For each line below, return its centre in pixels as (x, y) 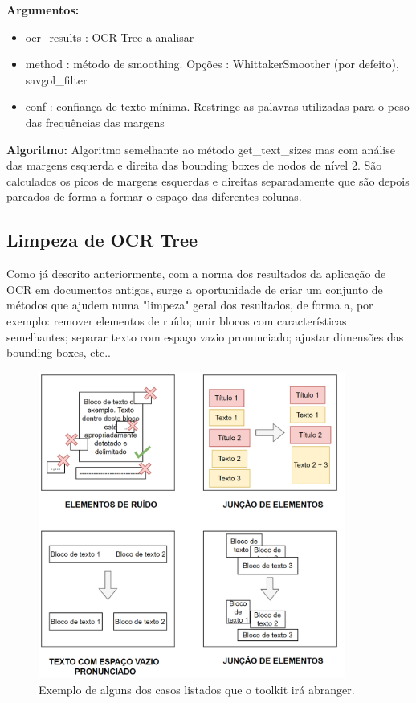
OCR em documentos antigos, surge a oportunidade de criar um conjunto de (195, 289)
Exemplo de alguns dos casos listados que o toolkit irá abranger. (197, 689)
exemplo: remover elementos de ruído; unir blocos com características (177, 320)
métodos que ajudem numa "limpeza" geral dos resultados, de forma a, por (190, 305)
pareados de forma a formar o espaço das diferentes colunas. (154, 196)
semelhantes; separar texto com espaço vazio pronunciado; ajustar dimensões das (205, 336)
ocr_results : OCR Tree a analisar (110, 37)
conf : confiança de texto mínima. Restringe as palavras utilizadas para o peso (217, 106)
